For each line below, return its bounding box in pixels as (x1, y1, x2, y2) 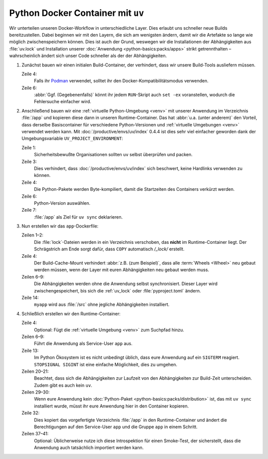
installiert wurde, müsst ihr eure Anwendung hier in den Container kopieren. (34, 403, 189, 409)
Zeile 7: (21, 207, 37, 213)
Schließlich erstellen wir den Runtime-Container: (21, 310, 121, 317)
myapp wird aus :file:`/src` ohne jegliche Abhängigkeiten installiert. (34, 301, 170, 307)
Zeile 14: (21, 295, 39, 300)
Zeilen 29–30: (21, 389, 50, 395)
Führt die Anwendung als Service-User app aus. (34, 341, 133, 346)
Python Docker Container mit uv (9, 7, 144, 18)
